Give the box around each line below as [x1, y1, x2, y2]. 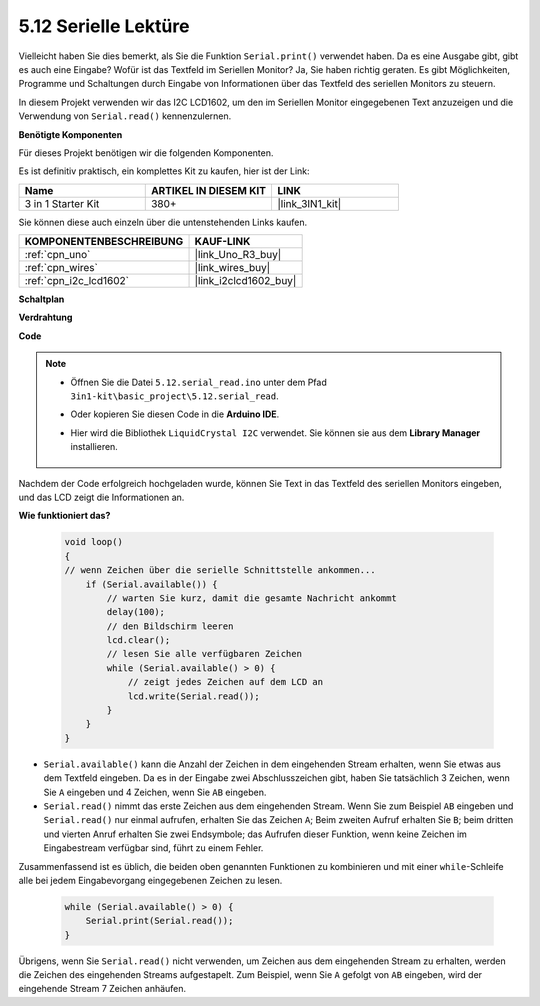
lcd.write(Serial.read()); [127, 690, 260, 702]
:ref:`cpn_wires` [24, 261, 99, 275]
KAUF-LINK [194, 235, 251, 249]
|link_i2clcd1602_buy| [194, 274, 297, 288]
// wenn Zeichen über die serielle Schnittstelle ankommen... [64, 565, 376, 576]
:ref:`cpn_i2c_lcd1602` [24, 274, 130, 288]
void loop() [64, 536, 124, 548]
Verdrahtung [18, 311, 73, 324]
